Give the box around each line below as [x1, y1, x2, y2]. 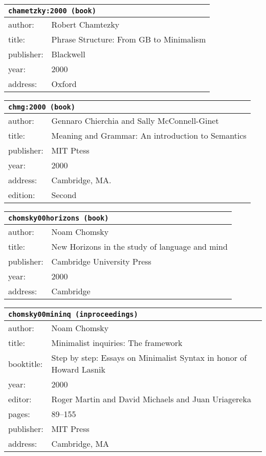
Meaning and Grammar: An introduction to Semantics [51, 129, 247, 141]
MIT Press [51, 423, 90, 435]
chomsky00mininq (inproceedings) [8, 310, 138, 318]
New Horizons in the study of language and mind [51, 241, 228, 252]
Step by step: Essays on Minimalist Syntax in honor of [51, 352, 247, 363]
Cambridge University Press [51, 255, 151, 267]
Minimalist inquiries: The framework [51, 337, 183, 349]
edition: [8, 189, 35, 201]
